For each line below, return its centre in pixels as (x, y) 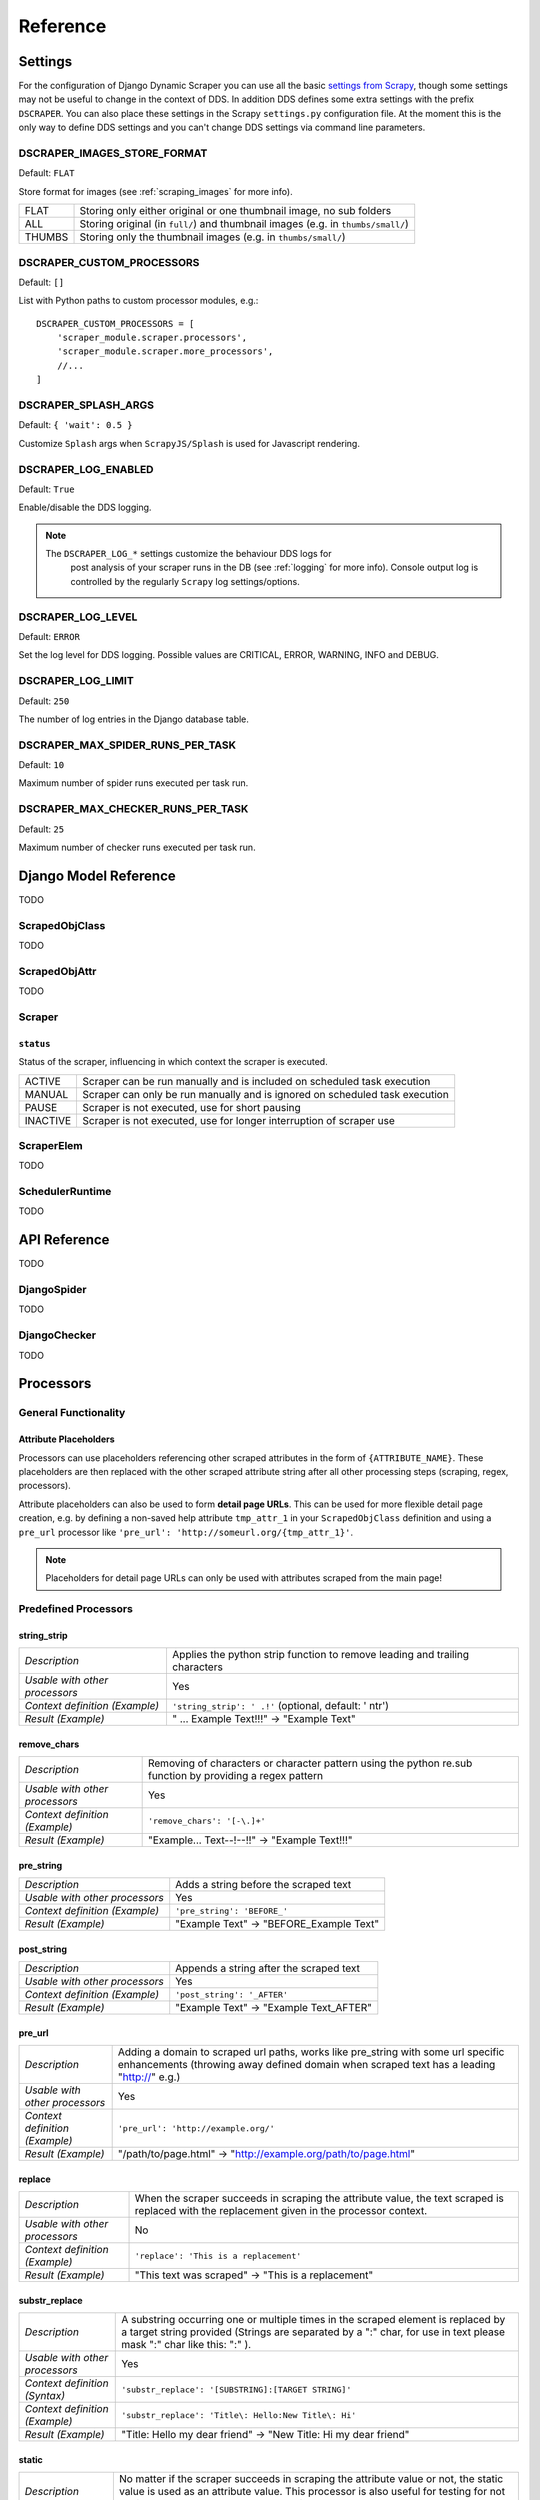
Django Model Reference (97, 875)
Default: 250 (44, 701)
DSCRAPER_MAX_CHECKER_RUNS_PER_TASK (133, 809)
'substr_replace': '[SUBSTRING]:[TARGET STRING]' (236, 2389)
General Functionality (72, 1413)
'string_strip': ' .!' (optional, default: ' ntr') (280, 1706)
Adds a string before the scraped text (263, 1885)
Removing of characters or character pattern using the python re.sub (310, 1763)
